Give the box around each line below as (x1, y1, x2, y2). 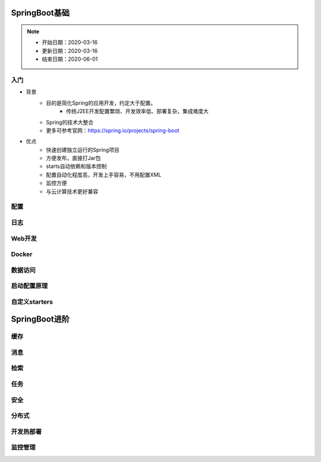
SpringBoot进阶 (11, 314, 70, 324)
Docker (11, 250, 33, 258)
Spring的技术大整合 (46, 118, 94, 126)
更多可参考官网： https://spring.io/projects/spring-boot (46, 127, 180, 134)
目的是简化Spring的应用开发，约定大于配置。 (46, 99, 156, 107)
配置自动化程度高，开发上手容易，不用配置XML (46, 171, 162, 178)
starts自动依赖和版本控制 (46, 163, 107, 170)
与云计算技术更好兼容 (46, 188, 98, 195)
